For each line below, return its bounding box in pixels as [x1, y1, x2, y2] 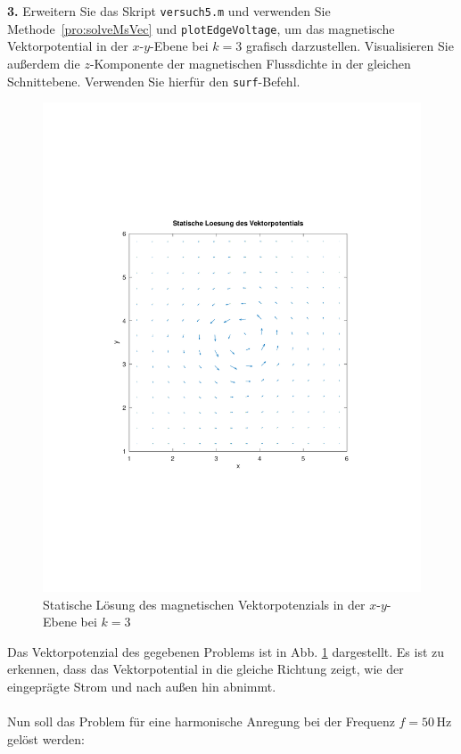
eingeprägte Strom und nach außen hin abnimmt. [7, 677, 276, 696]
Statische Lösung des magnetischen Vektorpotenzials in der [43, 594, 366, 613]
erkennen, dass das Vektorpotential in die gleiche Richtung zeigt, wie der [7, 660, 404, 678]
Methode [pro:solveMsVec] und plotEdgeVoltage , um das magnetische [7, 19, 395, 37]
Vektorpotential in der [7, 37, 128, 55]
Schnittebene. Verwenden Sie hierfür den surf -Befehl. [7, 71, 300, 90]
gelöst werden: [7, 729, 85, 748]
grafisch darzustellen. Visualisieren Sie [245, 37, 454, 55]
